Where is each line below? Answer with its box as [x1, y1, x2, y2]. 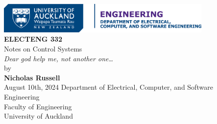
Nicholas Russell [4, 72, 60, 82]
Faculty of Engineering [4, 101, 72, 111]
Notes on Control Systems [4, 44, 82, 54]
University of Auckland [4, 111, 73, 121]
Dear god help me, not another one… [4, 53, 114, 63]
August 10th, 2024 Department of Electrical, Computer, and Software [4, 82, 213, 92]
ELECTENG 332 [4, 34, 63, 44]
